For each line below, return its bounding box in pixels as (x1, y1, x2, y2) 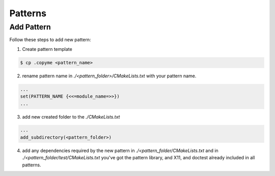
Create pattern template (22, 46, 72, 52)
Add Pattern (9, 22, 51, 32)
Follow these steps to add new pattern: (9, 37, 91, 43)
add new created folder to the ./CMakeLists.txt (22, 113, 120, 120)
